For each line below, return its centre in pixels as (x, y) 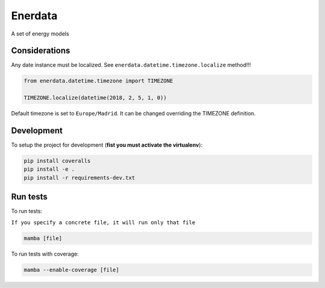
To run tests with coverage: (45, 254)
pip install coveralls (57, 161)
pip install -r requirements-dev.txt (79, 178)
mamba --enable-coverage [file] (72, 270)
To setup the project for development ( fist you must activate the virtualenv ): (107, 145)
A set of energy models (40, 34)
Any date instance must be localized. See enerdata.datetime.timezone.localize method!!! (131, 65)
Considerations (41, 51)
